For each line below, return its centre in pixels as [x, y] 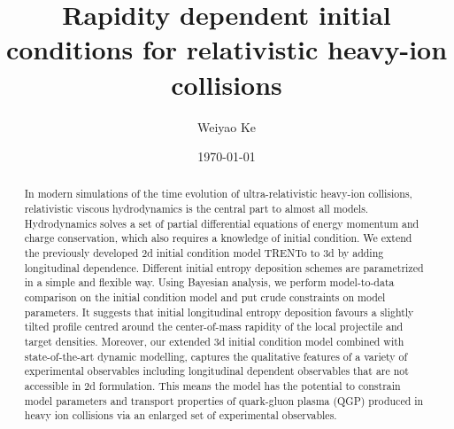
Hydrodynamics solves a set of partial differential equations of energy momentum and [222, 223]
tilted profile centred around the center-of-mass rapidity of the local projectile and [214, 327]
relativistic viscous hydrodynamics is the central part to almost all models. [196, 209]
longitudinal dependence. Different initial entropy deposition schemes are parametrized [224, 267]
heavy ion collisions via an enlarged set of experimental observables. [181, 415]
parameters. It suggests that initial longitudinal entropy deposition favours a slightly [219, 312]
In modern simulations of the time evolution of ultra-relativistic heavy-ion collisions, [218, 194]
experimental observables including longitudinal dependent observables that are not [216, 371]
